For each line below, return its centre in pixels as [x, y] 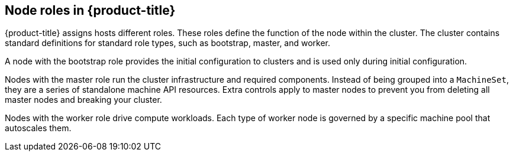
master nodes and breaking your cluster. [83, 100]
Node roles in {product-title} [90, 10]
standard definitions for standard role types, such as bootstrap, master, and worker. [168, 43]
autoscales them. [38, 128]
